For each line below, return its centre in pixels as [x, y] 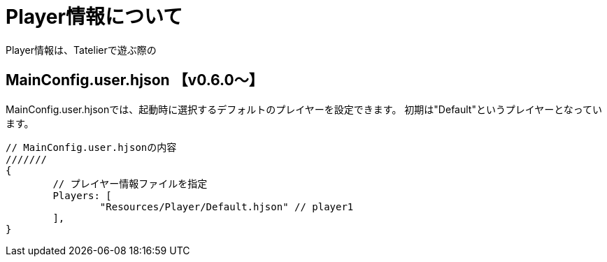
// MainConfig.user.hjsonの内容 [91, 147]
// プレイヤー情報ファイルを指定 [130, 183]
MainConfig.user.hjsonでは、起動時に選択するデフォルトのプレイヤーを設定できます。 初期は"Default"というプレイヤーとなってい [304, 109]
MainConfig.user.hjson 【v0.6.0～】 [135, 80]
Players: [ [82, 195]
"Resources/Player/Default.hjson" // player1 [227, 206]
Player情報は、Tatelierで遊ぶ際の [81, 50]
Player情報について [94, 17]
